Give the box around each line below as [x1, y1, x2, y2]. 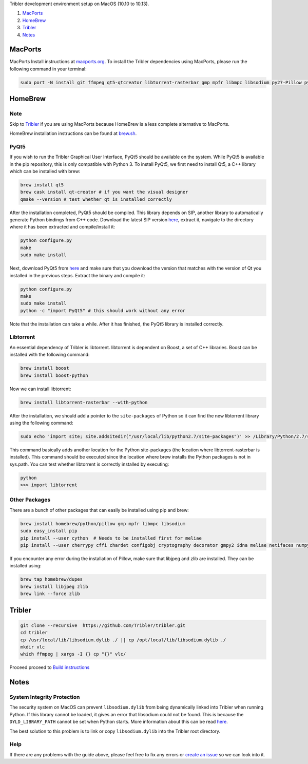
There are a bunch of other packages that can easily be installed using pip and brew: [9, 507, 189, 513]
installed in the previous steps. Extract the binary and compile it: [9, 272, 145, 278]
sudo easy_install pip [20, 528, 78, 534]
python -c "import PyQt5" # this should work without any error [20, 308, 186, 313]
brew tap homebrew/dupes [20, 577, 83, 582]
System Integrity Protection [9, 694, 80, 701]
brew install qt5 [20, 182, 64, 187]
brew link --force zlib [20, 591, 81, 597]
